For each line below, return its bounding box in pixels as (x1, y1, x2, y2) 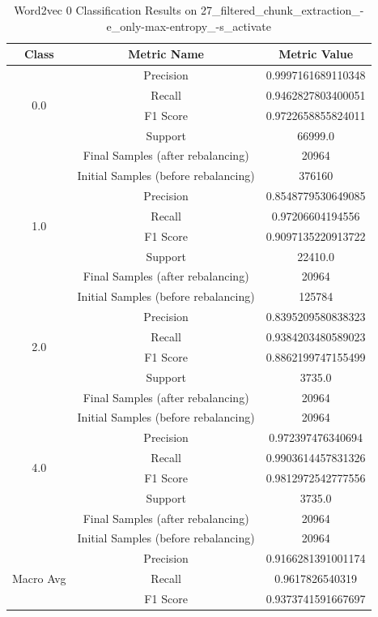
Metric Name (128, 45, 204, 62)
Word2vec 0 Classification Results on (14, 2, 197, 18)
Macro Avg (12, 570, 66, 587)
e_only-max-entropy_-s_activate (106, 17, 272, 34)
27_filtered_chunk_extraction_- (200, 2, 364, 18)
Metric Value (278, 45, 354, 62)
